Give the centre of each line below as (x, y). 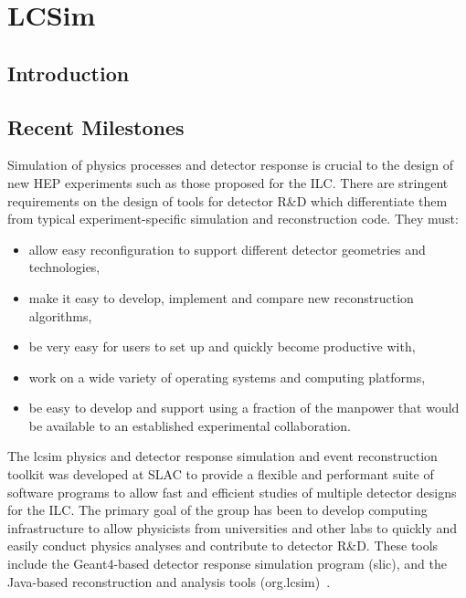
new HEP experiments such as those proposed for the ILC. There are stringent (228, 182)
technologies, (64, 267)
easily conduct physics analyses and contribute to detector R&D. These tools (223, 546)
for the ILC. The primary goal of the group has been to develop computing (217, 510)
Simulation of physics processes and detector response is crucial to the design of (231, 165)
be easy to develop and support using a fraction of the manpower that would (244, 408)
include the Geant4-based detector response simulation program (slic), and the (227, 564)
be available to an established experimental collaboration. (190, 425)
